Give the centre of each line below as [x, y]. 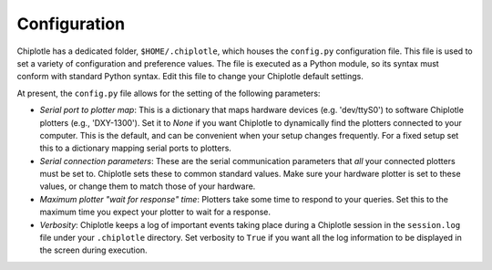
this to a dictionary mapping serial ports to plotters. [136, 148]
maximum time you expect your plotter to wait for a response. [155, 212]
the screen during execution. [93, 250]
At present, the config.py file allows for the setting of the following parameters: [169, 93]
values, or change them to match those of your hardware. [148, 186]
